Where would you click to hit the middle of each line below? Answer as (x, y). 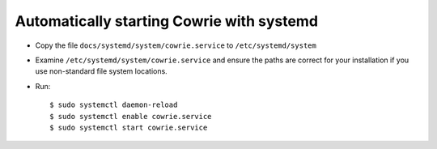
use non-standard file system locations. (101, 71)
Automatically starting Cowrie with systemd (167, 21)
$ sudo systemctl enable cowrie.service (131, 116)
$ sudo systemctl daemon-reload (114, 105)
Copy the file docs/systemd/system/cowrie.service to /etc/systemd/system (176, 45)
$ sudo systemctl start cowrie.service (129, 127)
